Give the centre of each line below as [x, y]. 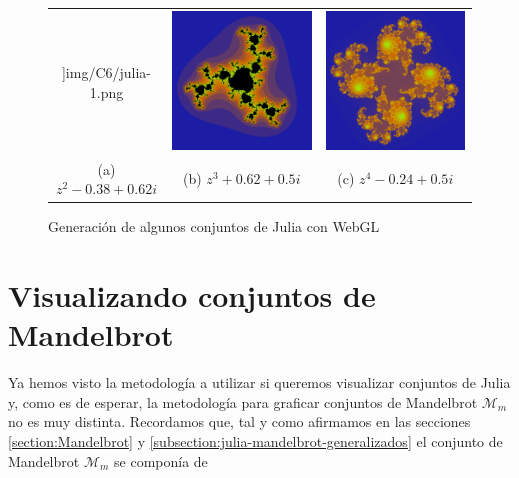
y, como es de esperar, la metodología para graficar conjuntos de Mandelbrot [243, 401]
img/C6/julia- [108, 71]
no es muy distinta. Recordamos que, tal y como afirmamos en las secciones [239, 421]
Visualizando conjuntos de [192, 295]
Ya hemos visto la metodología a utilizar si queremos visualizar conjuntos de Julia [259, 382]
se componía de [161, 460]
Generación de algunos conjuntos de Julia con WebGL [214, 226]
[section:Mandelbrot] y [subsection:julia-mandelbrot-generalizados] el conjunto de [255, 440]
